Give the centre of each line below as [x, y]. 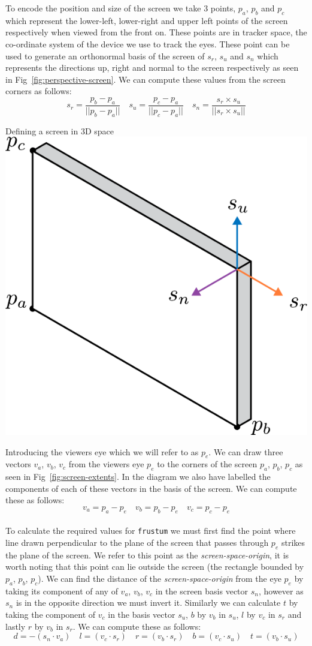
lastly [16, 626]
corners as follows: [39, 91]
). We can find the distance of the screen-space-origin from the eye [160, 579]
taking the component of [51, 615]
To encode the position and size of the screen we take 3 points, [121, 8]
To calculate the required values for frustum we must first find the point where [151, 531]
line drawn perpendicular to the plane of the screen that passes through [137, 543]
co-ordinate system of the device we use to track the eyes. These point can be [148, 43]
